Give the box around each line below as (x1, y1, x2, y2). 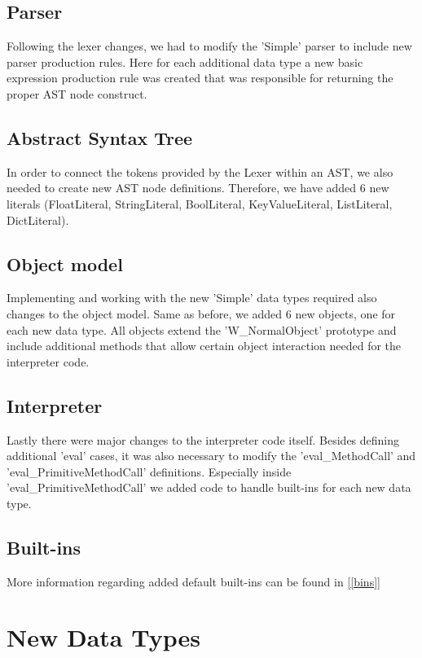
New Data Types (7, 621, 200, 654)
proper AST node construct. (7, 85, 147, 102)
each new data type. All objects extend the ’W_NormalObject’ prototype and (7, 321, 397, 338)
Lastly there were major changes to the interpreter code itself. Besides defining (7, 431, 400, 448)
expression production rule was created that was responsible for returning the (7, 69, 393, 86)
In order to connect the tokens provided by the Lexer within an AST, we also (7, 163, 393, 180)
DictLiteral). (7, 211, 69, 228)
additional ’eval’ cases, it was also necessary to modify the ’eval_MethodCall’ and (7, 447, 416, 464)
